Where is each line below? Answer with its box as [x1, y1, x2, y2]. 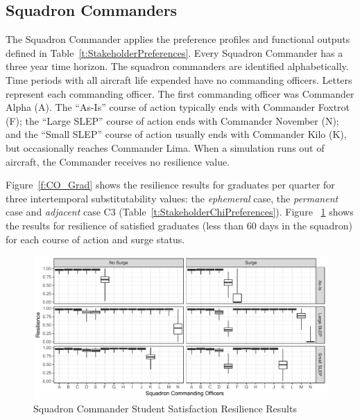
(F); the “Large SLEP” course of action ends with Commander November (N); [6, 113, 339, 128]
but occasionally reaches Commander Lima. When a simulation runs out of [6, 140, 325, 155]
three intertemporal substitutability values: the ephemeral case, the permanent [6, 191, 338, 205]
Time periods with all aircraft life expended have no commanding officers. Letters [6, 72, 352, 87]
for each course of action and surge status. [6, 231, 185, 246]
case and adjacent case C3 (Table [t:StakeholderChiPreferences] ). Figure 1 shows [6, 204, 354, 219]
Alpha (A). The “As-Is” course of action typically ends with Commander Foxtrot [6, 100, 350, 114]
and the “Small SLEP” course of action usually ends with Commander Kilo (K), [6, 127, 347, 141]
